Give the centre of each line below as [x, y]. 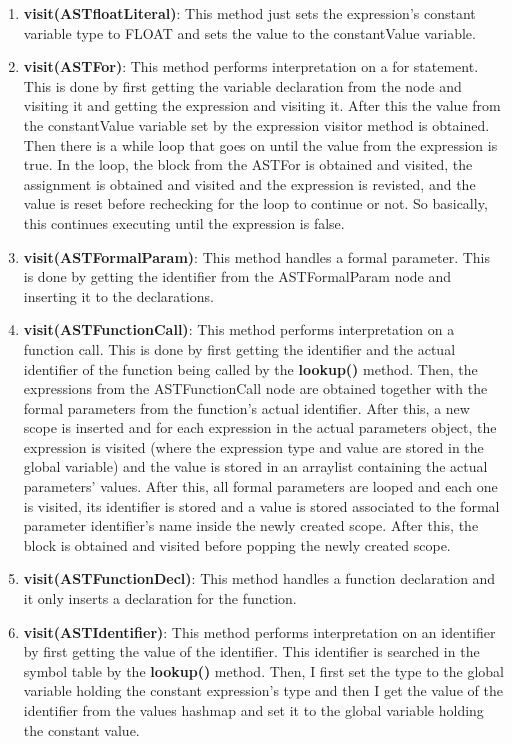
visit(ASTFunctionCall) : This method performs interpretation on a [239, 329]
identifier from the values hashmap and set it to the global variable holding [253, 710]
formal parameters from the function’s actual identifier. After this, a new [246, 407]
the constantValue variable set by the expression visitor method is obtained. [256, 124]
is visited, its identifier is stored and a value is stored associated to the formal [261, 505]
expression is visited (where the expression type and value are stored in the [253, 446]
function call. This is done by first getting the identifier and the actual [239, 348]
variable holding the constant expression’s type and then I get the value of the [263, 690]
